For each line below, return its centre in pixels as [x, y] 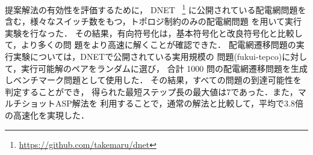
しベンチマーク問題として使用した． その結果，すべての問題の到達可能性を [153, 80]
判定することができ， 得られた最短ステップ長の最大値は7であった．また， [151, 91]
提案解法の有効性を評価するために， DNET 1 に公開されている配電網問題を [156, 9]
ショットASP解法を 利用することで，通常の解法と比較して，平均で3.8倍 [162, 103]
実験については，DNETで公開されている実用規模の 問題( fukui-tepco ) [147, 57]
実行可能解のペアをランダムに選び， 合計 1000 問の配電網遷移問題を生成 [165, 68]
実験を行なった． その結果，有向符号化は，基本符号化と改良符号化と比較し [154, 33]
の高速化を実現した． [47, 115]
